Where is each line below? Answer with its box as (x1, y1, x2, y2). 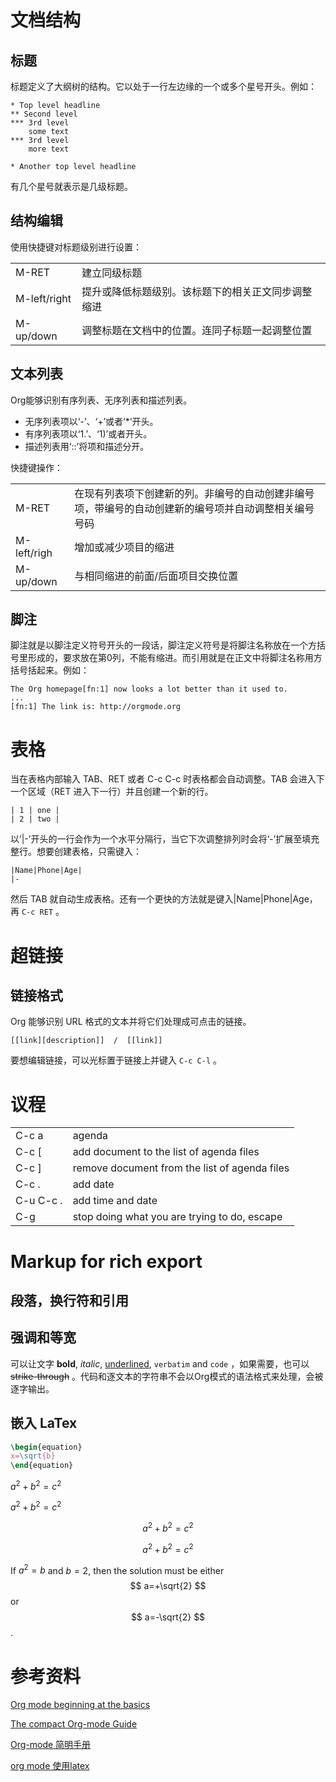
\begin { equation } (10, 1442, 83, 1452)
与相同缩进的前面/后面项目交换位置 (74, 569, 239, 583)
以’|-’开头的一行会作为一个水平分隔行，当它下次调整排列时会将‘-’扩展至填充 (10, 833, 320, 845)
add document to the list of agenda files (72, 1145, 260, 1159)
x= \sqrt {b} (10, 1451, 56, 1461)
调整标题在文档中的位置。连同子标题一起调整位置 (81, 323, 313, 337)
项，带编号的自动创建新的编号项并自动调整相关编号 (74, 501, 315, 515)
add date (72, 1177, 115, 1191)
